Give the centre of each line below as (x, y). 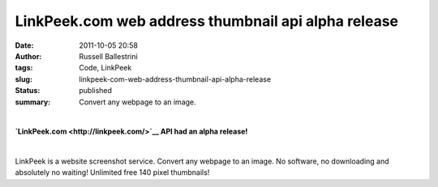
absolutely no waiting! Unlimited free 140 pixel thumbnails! (112, 172)
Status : (28, 91)
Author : (28, 56)
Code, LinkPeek (105, 68)
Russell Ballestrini (108, 56)
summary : (33, 102)
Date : (24, 45)
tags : (24, 68)
